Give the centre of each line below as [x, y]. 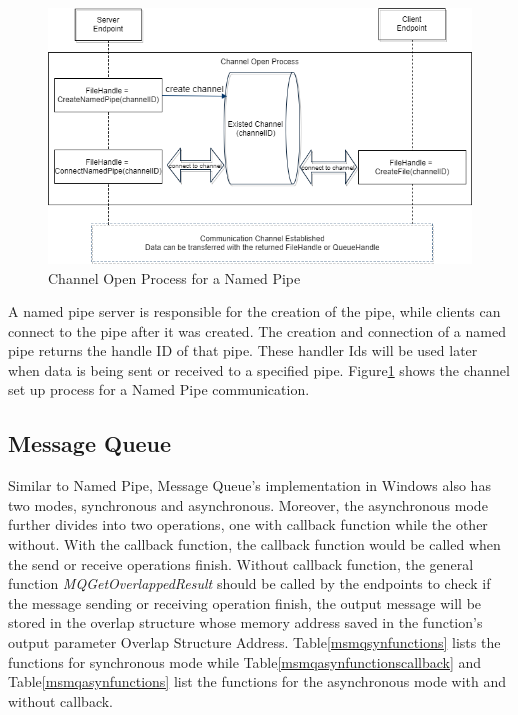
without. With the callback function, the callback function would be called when [254, 544]
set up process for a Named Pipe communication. [159, 389]
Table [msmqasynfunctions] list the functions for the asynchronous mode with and [257, 681]
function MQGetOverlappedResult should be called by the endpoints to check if [249, 583]
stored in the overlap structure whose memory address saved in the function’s [245, 622]
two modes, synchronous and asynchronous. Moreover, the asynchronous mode [248, 504]
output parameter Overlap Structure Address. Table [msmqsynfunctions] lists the [254, 642]
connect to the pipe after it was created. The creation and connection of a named [257, 330]
